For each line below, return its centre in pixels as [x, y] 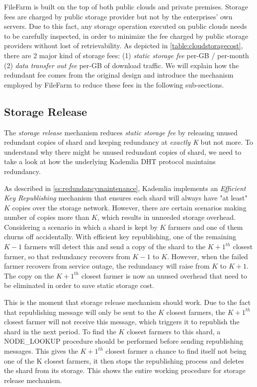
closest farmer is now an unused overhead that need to [164, 275]
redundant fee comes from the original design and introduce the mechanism [119, 75]
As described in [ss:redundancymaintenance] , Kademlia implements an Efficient [125, 188]
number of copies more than [47, 217]
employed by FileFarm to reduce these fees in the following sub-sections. [114, 84]
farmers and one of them [206, 227]
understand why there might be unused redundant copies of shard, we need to [123, 151]
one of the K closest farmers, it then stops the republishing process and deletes [124, 360]
